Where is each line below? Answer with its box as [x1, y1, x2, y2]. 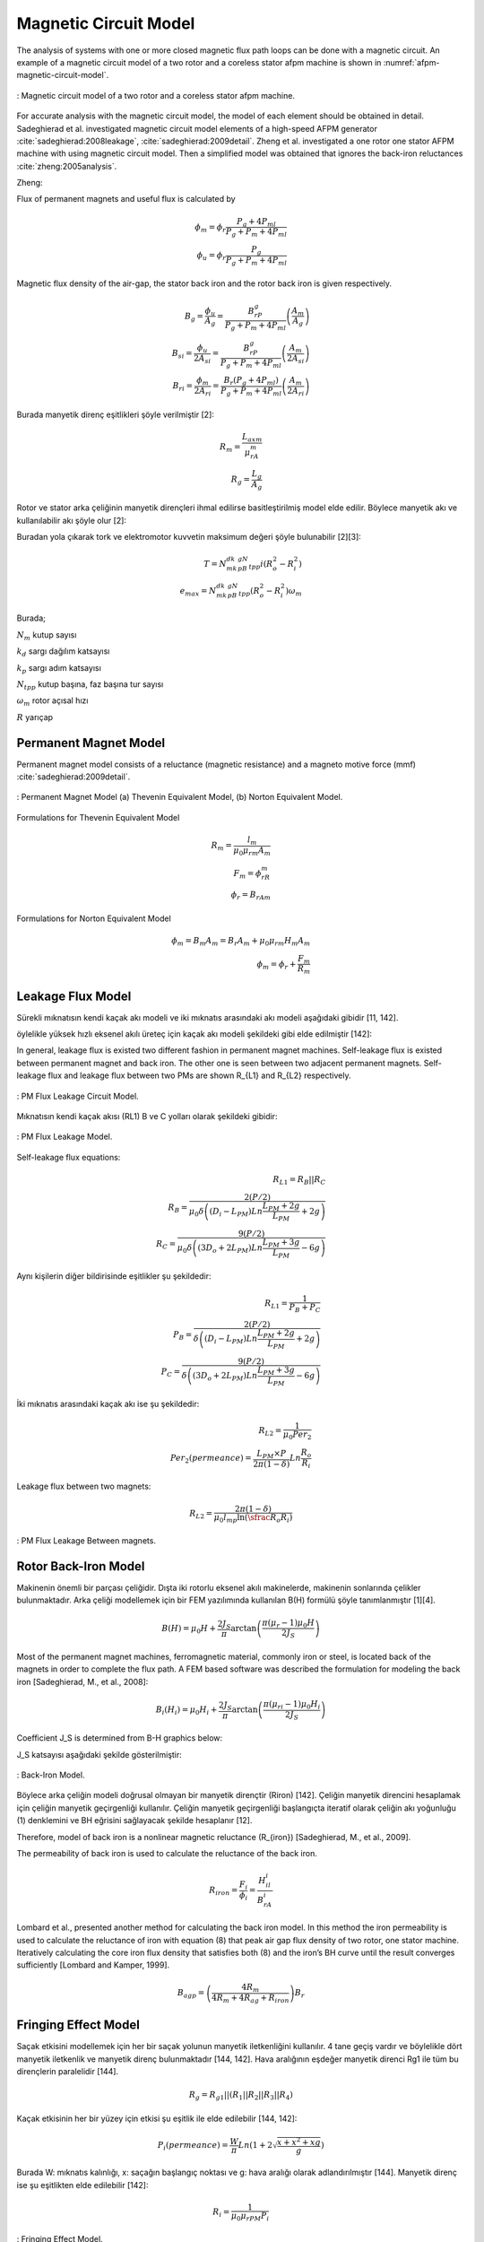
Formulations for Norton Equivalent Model [16, 913, 172, 924]
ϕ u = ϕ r [196, 250, 227, 263]
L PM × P [256, 1448, 287, 1461]
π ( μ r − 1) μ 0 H [262, 1617, 315, 1629]
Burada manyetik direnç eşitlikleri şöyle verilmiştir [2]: [16, 409, 215, 420]
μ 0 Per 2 [282, 1429, 312, 1442]
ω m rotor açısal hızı [16, 695, 89, 708]
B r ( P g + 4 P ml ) [223, 375, 280, 387]
